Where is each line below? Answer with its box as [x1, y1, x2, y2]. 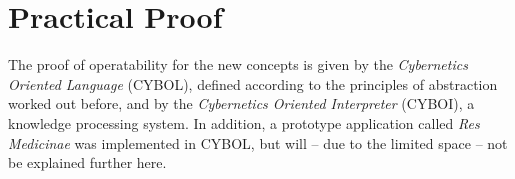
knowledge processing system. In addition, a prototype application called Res [8, 112, 480, 133]
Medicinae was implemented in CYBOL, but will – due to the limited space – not [8, 132, 508, 153]
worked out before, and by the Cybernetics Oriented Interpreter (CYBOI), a [8, 93, 475, 114]
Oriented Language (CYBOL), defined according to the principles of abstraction [8, 73, 498, 94]
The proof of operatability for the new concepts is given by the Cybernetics [8, 54, 468, 75]
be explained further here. [8, 152, 167, 173]
